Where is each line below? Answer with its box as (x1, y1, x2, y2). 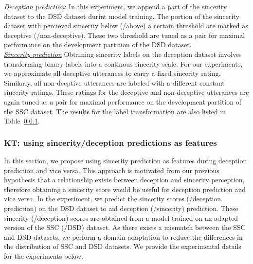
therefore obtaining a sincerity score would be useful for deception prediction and (4, 184, 246, 194)
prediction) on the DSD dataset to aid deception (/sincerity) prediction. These (4, 203, 238, 213)
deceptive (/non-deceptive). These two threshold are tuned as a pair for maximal (4, 30, 245, 40)
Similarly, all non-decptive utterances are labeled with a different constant (4, 77, 225, 88)
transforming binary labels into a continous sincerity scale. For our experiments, (4, 58, 243, 69)
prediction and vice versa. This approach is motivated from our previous (4, 165, 219, 175)
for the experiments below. (4, 250, 83, 261)
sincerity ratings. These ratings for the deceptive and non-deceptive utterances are (4, 87, 249, 97)
